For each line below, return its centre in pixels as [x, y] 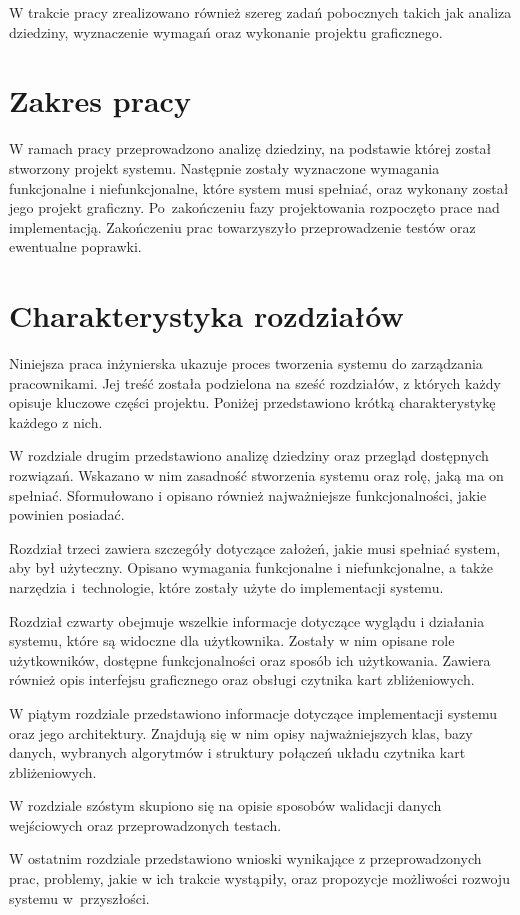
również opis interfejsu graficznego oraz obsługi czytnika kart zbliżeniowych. [242, 679]
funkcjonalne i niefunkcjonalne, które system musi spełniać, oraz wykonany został [259, 187]
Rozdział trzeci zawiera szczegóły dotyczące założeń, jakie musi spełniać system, [255, 547]
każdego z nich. [56, 421]
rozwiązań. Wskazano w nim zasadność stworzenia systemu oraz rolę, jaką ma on [256, 474]
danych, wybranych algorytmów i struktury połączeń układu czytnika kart [237, 752]
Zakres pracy [100, 100]
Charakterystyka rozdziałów [206, 315]
